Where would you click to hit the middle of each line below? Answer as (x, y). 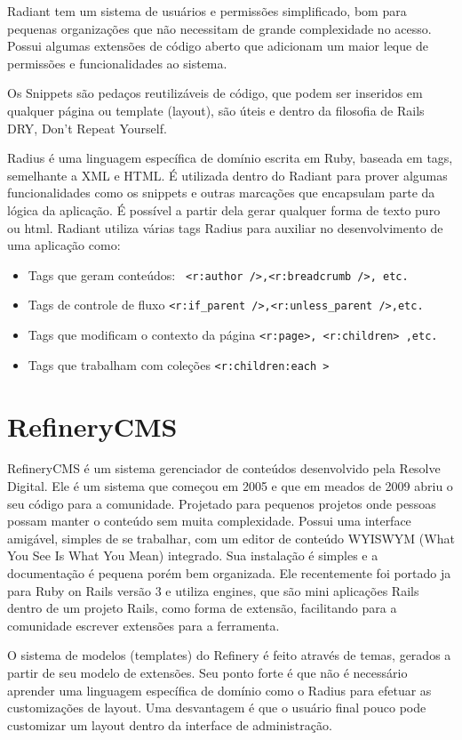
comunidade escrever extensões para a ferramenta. (143, 625)
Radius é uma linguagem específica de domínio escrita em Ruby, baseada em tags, (230, 158)
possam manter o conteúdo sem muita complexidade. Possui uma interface (209, 521)
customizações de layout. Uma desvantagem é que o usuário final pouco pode (217, 708)
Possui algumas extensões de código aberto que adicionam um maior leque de (218, 46)
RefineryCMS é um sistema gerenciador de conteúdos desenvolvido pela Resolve (224, 468)
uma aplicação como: (64, 245)
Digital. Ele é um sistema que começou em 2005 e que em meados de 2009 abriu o (230, 486)
